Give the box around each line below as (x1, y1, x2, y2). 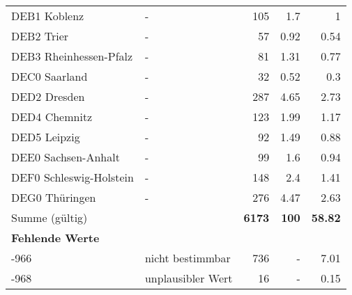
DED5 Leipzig (11, 129, 80, 145)
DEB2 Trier (11, 28, 69, 44)
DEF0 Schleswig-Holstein (11, 169, 134, 185)
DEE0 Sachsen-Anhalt (11, 149, 120, 165)
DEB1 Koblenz (11, 8, 84, 24)
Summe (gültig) (11, 209, 88, 225)
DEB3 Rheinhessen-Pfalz (11, 48, 133, 64)
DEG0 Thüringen (11, 189, 96, 205)
